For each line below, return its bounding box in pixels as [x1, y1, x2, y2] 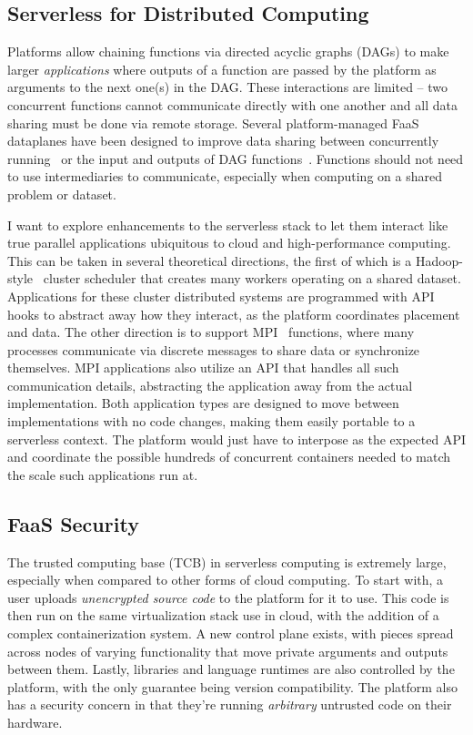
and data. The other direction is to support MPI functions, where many [7, 322, 415, 342]
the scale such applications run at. [7, 464, 198, 484]
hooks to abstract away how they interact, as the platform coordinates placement [7, 304, 460, 323]
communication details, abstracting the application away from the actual [7, 375, 413, 394]
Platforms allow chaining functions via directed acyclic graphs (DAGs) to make [7, 42, 449, 61]
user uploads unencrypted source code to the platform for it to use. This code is [7, 587, 449, 607]
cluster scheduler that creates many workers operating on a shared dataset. [43, 269, 461, 288]
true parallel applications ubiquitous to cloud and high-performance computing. [7, 233, 451, 252]
